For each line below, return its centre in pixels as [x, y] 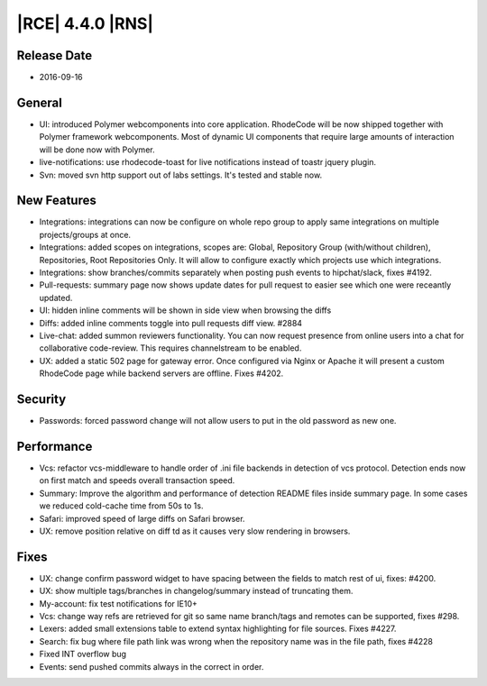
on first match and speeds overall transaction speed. [137, 480]
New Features [56, 201]
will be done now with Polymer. [97, 150]
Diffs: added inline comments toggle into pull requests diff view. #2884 [170, 323]
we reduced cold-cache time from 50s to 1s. [121, 506]
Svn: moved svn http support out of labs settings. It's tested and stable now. [181, 175]
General [40, 102]
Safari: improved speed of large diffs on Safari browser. [142, 518]
